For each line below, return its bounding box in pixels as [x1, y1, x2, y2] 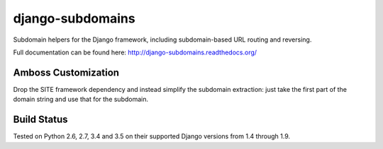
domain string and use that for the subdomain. [13, 95, 149, 104]
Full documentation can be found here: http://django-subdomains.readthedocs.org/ [13, 48, 257, 56]
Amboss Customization [13, 66, 120, 78]
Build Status [13, 114, 68, 126]
